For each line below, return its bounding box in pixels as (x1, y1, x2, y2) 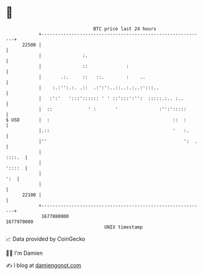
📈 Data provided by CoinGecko (6, 235, 86, 243)
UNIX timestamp (104, 224, 143, 230)
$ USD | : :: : (6, 116, 187, 123)
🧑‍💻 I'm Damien (6, 249, 43, 257)
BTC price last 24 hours (93, 26, 157, 32)
